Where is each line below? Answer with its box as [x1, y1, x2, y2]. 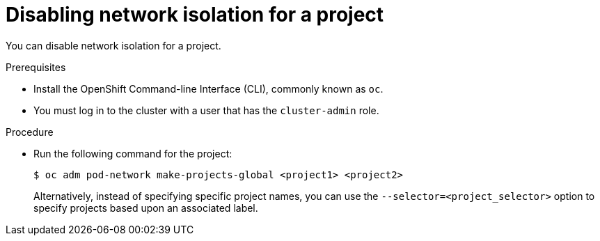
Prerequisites [6, 61, 66, 73]
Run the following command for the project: [33, 147, 232, 160]
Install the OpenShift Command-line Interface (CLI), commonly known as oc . [33, 82, 384, 95]
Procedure [6, 125, 54, 138]
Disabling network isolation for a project [6, 3, 384, 26]
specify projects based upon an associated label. [33, 201, 258, 214]
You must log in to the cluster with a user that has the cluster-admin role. [33, 104, 379, 116]
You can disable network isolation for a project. [6, 39, 221, 52]
